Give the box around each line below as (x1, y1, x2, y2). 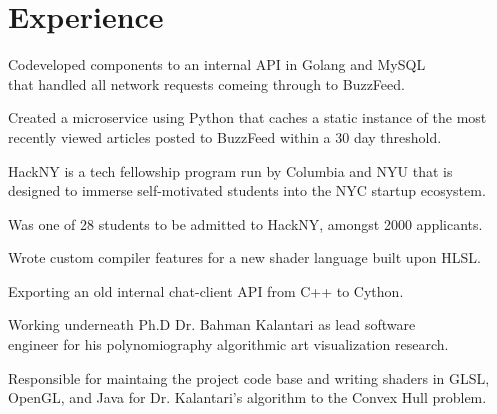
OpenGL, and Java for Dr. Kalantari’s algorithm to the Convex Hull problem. (8, 387, 487, 408)
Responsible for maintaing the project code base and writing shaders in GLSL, (8, 367, 490, 388)
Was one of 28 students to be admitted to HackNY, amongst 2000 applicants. (8, 213, 483, 234)
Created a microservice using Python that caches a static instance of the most (8, 107, 487, 128)
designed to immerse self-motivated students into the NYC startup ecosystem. (8, 180, 486, 201)
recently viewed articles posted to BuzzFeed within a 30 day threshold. (8, 126, 442, 147)
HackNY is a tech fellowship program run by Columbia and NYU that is (8, 160, 453, 181)
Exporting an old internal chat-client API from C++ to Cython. (8, 280, 404, 301)
